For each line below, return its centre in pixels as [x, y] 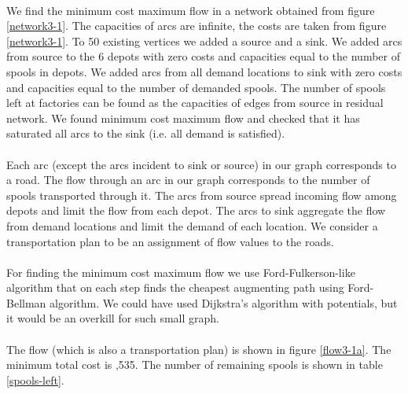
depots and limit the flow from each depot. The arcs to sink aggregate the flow [196, 210]
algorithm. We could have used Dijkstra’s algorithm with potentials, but [224, 302]
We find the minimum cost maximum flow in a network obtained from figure [191, 10]
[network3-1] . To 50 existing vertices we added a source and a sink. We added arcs [204, 41]
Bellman [26, 302]
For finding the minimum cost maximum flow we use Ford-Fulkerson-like [181, 272]
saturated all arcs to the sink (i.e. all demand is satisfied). [146, 133]
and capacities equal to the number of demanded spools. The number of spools [196, 87]
